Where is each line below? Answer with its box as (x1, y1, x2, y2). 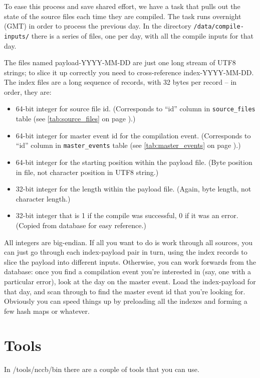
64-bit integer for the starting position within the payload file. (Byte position (16, 156, 252, 167)
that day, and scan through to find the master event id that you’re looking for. (4, 286, 245, 296)
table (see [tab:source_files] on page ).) (16, 113, 136, 124)
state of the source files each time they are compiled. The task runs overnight (4, 11, 241, 21)
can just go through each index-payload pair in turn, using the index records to (4, 247, 247, 257)
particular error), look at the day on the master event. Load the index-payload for (4, 276, 256, 286)
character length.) (16, 193, 71, 204)
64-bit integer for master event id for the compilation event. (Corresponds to (16, 130, 251, 140)
